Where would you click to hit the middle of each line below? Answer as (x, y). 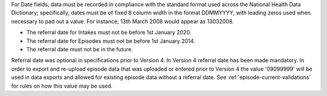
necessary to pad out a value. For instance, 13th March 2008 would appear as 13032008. (123, 21)
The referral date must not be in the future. (80, 49)
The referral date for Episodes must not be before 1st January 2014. (111, 41)
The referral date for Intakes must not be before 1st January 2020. (109, 33)
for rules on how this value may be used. (62, 86)
